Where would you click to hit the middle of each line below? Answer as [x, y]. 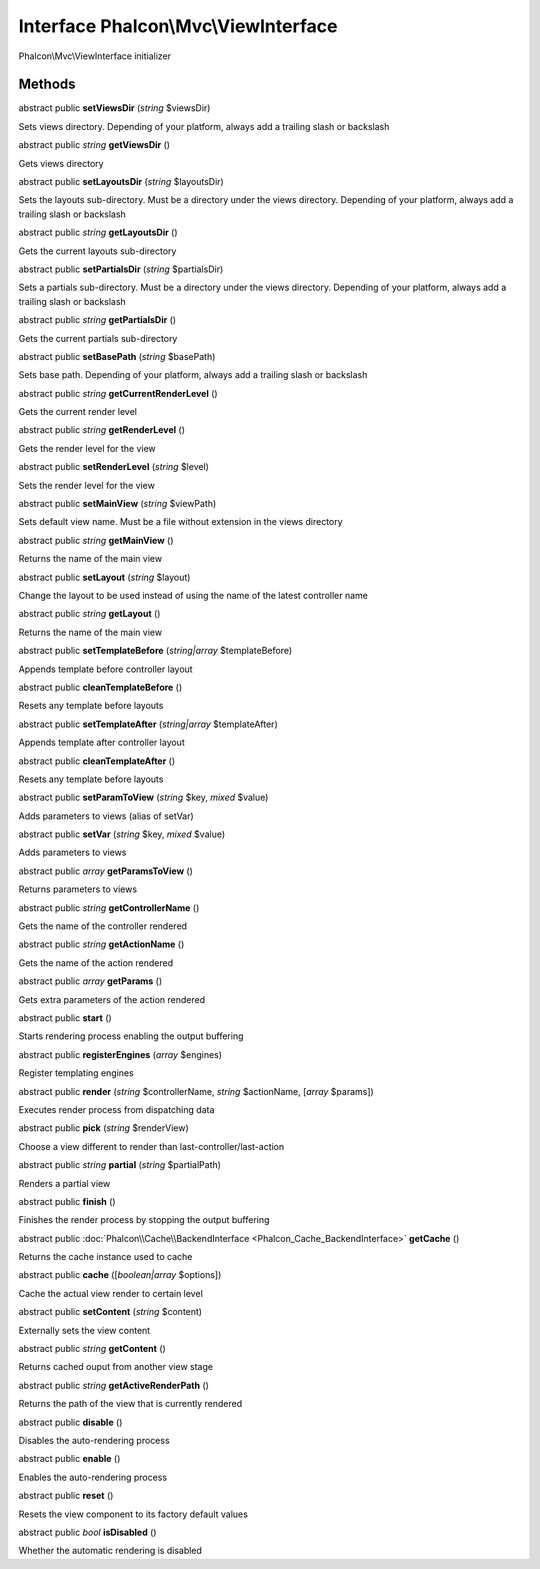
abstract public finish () [67, 1201]
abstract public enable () [69, 1459]
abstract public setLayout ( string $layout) [104, 577]
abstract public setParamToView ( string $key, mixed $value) [143, 797]
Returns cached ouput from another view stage [116, 1367]
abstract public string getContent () [92, 1349]
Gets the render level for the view [87, 448]
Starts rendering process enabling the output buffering [131, 1036]
